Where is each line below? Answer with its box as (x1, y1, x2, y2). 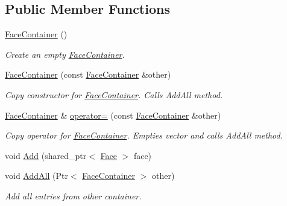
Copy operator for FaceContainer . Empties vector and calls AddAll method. (5, 129, 283, 142)
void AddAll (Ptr (5, 169, 68, 182)
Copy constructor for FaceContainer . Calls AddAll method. (5, 88, 223, 101)
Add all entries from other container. (5, 189, 142, 202)
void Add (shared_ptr (5, 149, 87, 161)
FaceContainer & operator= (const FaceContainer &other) (5, 108, 221, 121)
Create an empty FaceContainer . (5, 48, 125, 60)
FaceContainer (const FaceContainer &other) (5, 68, 171, 81)
